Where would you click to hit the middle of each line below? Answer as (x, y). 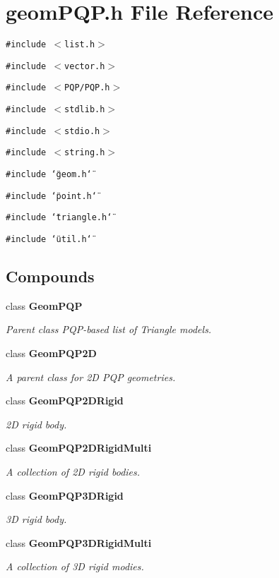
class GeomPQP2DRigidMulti (79, 448)
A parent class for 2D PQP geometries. (91, 377)
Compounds (50, 276)
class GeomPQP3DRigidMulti (79, 542)
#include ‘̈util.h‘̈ (49, 240)
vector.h (85, 66)
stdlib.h (85, 110)
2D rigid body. (36, 424)
